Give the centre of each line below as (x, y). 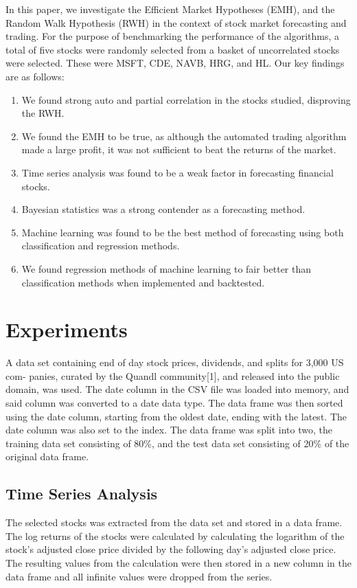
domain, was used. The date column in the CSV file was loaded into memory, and (177, 389)
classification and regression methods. (101, 246)
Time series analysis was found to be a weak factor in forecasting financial (177, 172)
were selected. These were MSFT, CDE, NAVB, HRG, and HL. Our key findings (175, 63)
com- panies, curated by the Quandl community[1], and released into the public (173, 375)
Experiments (67, 329)
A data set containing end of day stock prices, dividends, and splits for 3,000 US (175, 362)
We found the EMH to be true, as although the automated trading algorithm (184, 136)
